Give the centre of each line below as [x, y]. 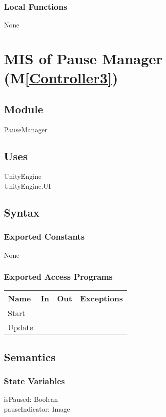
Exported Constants [44, 236]
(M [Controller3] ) [61, 78]
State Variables [34, 381]
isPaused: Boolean [31, 399]
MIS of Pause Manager [83, 58]
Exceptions [101, 298]
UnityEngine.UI [28, 185]
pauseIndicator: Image [37, 408]
